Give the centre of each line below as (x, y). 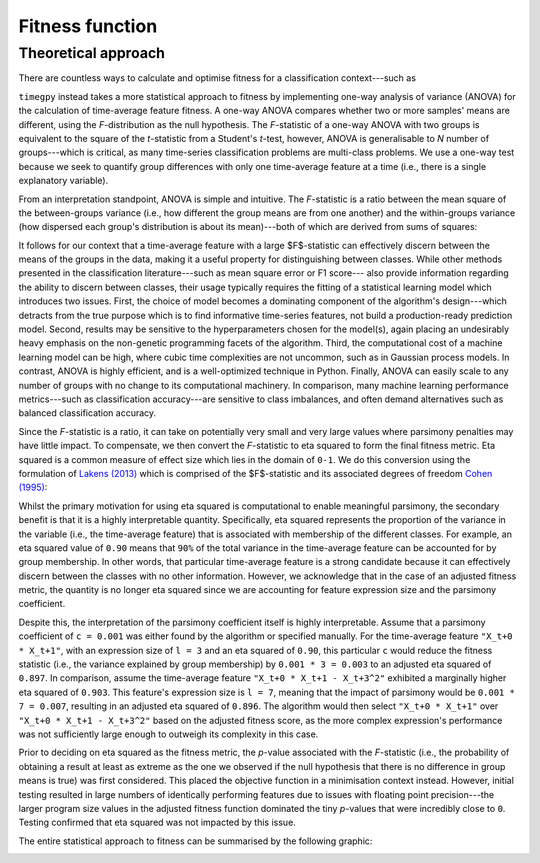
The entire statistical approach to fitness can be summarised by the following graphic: (195, 841)
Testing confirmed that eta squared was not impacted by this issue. (157, 822)
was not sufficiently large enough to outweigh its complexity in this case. (168, 734)
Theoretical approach (91, 53)
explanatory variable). (63, 181)
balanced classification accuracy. (87, 413)
